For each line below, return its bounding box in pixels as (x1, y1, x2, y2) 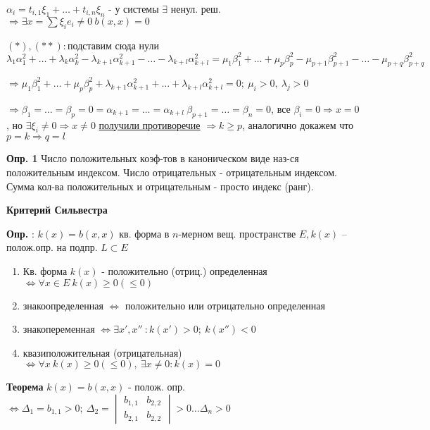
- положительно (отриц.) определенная (101, 263, 267, 278)
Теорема (6, 379, 44, 394)
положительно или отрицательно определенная (125, 297, 325, 312)
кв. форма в (119, 226, 170, 240)
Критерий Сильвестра (6, 202, 108, 217)
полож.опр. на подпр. (6, 240, 98, 254)
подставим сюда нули (68, 37, 159, 52)
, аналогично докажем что (241, 117, 354, 132)
